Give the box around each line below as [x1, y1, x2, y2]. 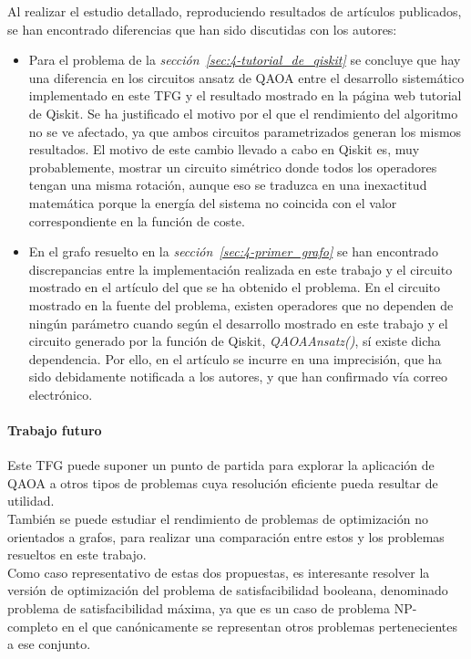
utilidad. [7, 491, 55, 510]
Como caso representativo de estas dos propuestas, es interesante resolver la [7, 562, 430, 581]
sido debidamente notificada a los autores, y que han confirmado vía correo [28, 367, 448, 386]
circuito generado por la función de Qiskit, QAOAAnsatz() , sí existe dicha [28, 331, 441, 350]
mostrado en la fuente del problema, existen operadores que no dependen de [28, 295, 454, 314]
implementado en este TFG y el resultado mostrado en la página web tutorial [28, 86, 462, 105]
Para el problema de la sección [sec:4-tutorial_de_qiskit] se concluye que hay [28, 50, 461, 69]
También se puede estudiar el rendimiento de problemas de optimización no [7, 509, 428, 528]
